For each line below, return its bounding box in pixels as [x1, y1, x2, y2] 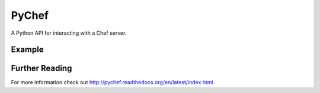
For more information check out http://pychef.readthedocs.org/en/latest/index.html [11, 79, 213, 86]
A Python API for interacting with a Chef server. [11, 29, 127, 36]
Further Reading [11, 64, 72, 74]
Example [11, 45, 44, 55]
